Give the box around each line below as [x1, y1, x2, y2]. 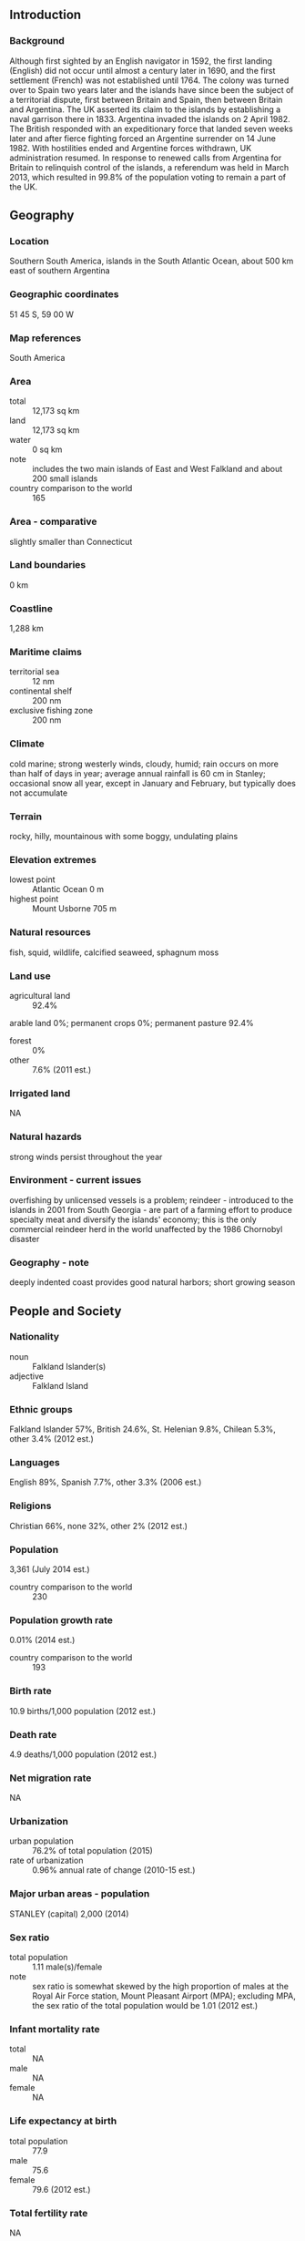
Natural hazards [9, 1130, 82, 1143]
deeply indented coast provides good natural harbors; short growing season [9, 1277, 296, 1288]
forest [9, 1034, 32, 1046]
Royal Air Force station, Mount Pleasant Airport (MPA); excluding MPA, [32, 1990, 296, 2001]
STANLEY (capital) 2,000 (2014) [9, 1908, 129, 1919]
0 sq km [32, 444, 63, 455]
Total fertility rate [9, 2206, 88, 2219]
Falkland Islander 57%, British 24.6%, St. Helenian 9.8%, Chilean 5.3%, [9, 1424, 276, 1434]
